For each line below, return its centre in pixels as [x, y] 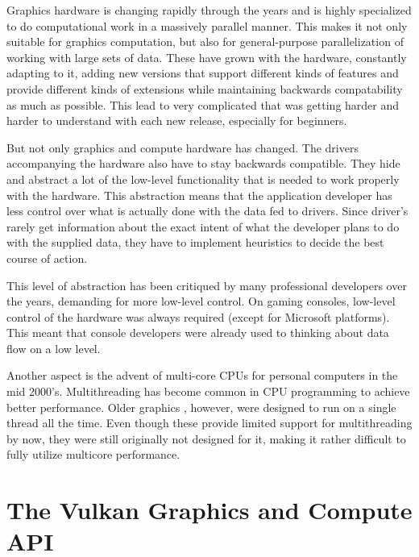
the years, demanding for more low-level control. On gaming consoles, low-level [201, 301]
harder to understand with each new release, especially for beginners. [177, 121]
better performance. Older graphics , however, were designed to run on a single [201, 407]
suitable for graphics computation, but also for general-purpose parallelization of [205, 42]
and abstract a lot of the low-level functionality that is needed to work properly [203, 179]
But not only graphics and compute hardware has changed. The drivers [183, 147]
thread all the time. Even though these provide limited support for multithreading [209, 423]
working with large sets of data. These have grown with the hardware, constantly [207, 57]
